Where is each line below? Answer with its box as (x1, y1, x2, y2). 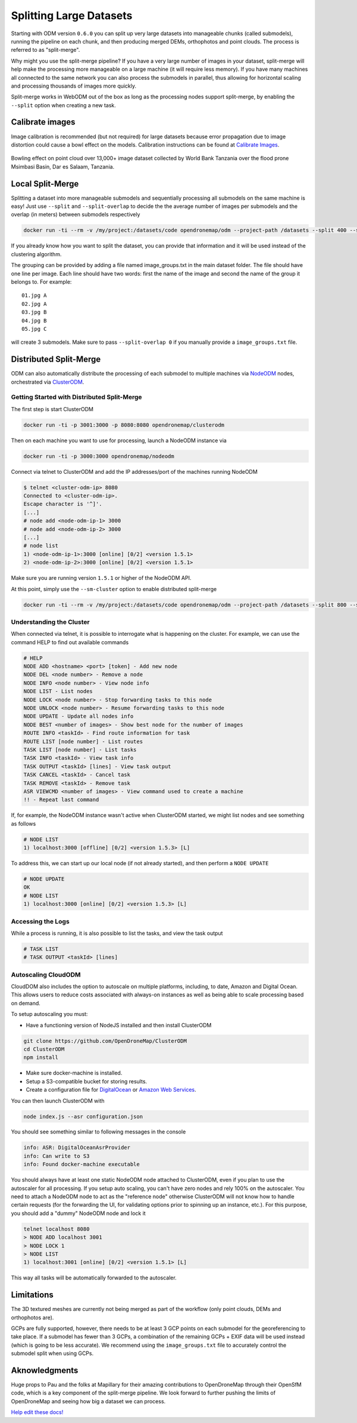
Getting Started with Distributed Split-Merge (11, 393, 142, 402)
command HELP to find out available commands (11, 638, 129, 646)
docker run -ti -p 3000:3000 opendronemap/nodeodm (23, 453, 175, 459)
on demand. (11, 999, 41, 1006)
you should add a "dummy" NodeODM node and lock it (11, 1210, 146, 1217)
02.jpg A (21, 300, 47, 307)
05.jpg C (21, 325, 47, 332)
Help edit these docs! (11, 1409, 64, 1416)
